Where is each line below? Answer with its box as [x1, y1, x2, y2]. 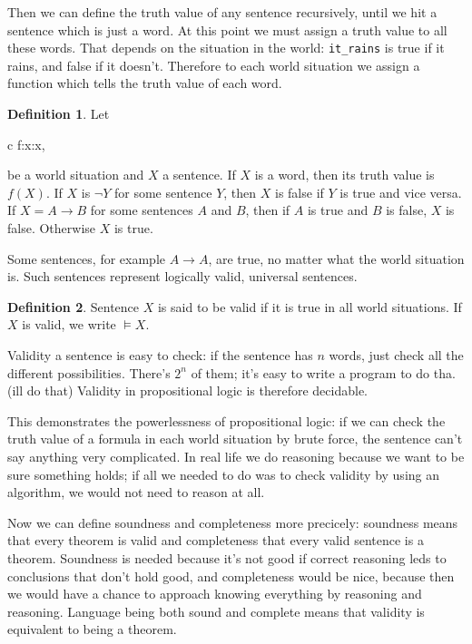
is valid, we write [22, 315, 116, 334]
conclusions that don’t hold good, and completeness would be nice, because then [7, 566, 455, 585]
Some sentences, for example [7, 249, 165, 268]
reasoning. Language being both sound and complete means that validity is [7, 601, 425, 620]
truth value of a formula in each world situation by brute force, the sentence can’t [7, 429, 463, 448]
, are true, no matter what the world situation [208, 249, 465, 268]
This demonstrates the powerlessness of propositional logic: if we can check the [7, 411, 446, 430]
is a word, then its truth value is [254, 165, 435, 184]
